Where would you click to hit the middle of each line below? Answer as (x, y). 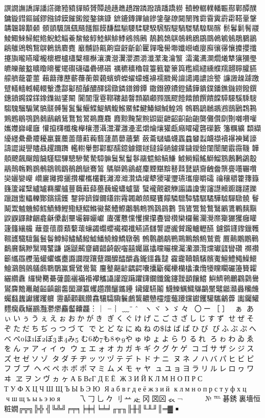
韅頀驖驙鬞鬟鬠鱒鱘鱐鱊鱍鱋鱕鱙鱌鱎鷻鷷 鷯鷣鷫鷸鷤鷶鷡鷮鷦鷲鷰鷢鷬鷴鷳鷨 (131, 238)
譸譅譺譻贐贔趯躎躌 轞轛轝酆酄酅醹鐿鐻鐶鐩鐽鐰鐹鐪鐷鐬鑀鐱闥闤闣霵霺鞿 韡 (132, 148)
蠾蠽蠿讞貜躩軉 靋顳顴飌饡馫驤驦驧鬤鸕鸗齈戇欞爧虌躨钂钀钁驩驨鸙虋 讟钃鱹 (132, 298)
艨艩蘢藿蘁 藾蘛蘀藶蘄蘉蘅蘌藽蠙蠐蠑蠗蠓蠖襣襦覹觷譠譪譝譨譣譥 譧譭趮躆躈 (132, 78)
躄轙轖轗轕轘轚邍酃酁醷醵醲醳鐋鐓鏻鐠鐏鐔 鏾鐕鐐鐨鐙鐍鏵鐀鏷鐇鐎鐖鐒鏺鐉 (130, 88)
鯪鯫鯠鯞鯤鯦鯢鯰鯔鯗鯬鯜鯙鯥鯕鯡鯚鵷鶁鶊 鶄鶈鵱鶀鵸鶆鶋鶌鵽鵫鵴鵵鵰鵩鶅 (130, 38)
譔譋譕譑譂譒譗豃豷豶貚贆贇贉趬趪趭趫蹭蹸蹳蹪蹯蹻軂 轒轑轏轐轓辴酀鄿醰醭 (130, 8)
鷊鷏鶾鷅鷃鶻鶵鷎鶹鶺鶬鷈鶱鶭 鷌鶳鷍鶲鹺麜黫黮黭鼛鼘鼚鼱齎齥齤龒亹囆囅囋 (130, 168)
